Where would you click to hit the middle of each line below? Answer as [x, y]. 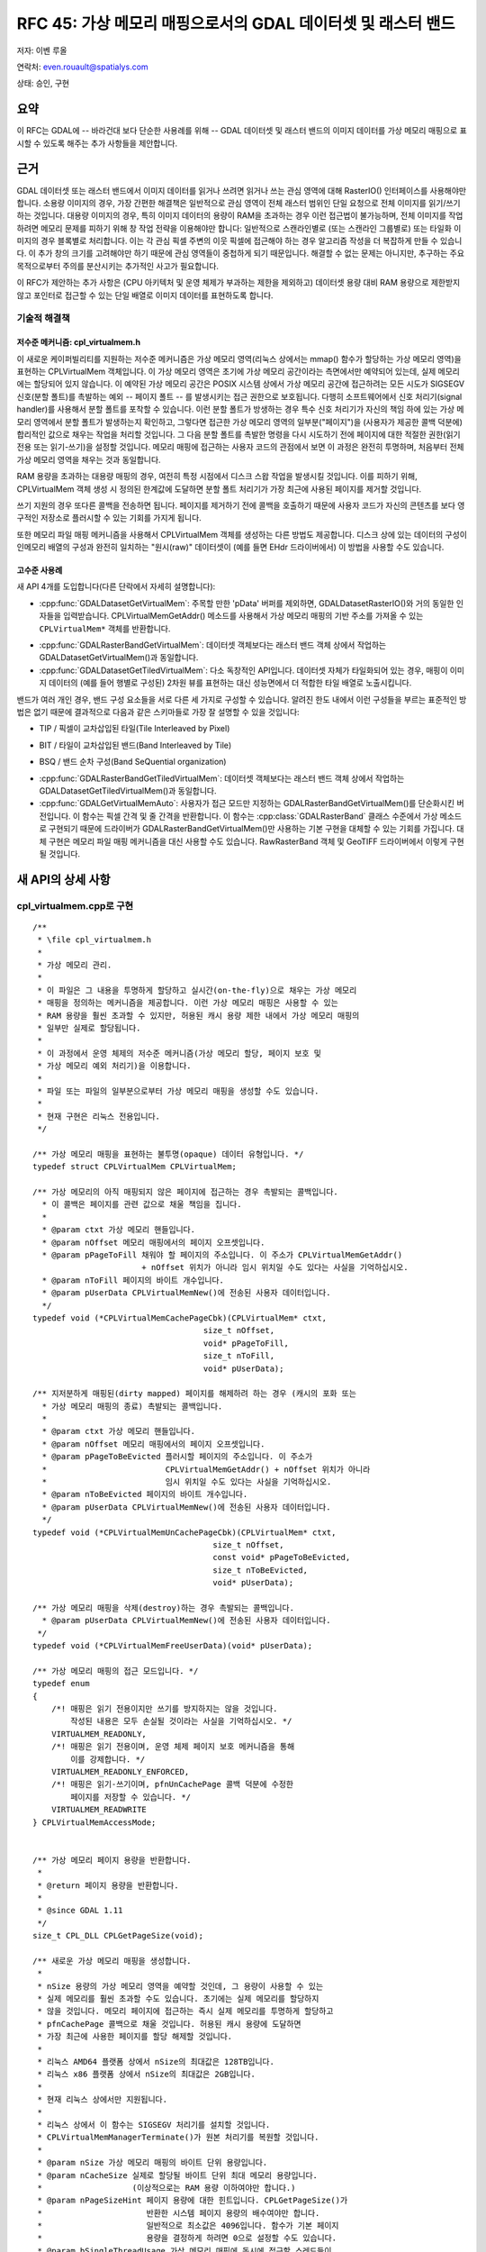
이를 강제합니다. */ [108, 1759]
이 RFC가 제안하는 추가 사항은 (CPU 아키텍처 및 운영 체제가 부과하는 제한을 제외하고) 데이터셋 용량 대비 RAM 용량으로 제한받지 [238, 283]
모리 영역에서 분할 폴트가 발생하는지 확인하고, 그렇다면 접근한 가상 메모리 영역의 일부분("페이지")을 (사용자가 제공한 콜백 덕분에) [240, 422]
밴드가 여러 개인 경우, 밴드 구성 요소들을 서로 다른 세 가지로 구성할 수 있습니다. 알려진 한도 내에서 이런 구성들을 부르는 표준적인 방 [242, 699]
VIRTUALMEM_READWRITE [99, 1810]
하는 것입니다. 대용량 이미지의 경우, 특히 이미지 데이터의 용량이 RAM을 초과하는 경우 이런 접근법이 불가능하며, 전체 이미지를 [232, 215]
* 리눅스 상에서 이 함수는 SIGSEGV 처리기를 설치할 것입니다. [154, 2125]
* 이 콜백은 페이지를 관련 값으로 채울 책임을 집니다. [142, 1204]
